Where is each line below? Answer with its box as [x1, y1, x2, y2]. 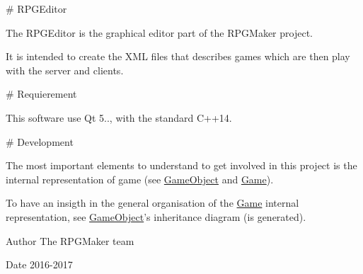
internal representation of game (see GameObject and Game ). [6, 171, 274, 186]
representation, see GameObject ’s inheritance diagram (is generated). [6, 209, 306, 224]
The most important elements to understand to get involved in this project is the [6, 158, 357, 173]
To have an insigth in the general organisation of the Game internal [6, 195, 299, 210]
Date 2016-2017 [6, 257, 73, 272]
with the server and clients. [6, 62, 124, 77]
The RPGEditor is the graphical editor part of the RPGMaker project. [6, 25, 313, 40]
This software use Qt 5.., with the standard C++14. [6, 110, 232, 125]
